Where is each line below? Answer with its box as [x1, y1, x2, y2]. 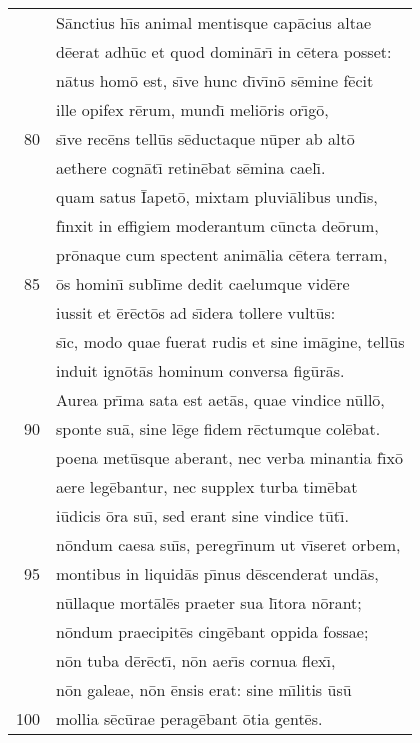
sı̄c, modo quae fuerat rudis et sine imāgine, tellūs [56, 330, 405, 353]
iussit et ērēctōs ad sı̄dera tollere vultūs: [56, 301, 336, 324]
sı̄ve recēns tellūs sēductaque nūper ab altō [56, 127, 355, 150]
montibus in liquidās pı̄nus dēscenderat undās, [56, 562, 379, 585]
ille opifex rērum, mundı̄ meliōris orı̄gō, [56, 98, 329, 121]
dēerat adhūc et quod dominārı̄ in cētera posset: [56, 40, 392, 63]
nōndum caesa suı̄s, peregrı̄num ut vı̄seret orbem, [56, 533, 401, 556]
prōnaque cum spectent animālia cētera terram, [56, 243, 388, 266]
